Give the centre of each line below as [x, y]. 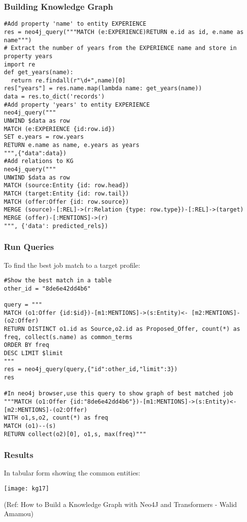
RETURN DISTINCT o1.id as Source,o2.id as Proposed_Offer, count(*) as [122, 329]
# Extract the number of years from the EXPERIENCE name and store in [120, 48]
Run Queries [29, 247]
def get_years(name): [39, 73]
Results [19, 455]
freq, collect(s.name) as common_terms [68, 337]
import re [20, 64]
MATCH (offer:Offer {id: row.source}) [66, 202]
